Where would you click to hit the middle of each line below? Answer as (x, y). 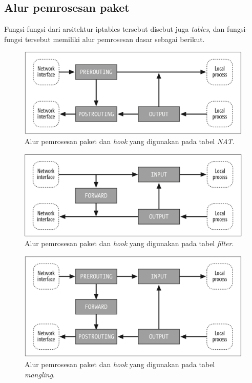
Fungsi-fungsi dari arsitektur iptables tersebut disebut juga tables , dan (114, 29)
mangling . (40, 374)
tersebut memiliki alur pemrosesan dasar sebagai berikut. (115, 39)
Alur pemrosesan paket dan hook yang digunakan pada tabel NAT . (130, 141)
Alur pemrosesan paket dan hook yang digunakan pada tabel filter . (129, 243)
